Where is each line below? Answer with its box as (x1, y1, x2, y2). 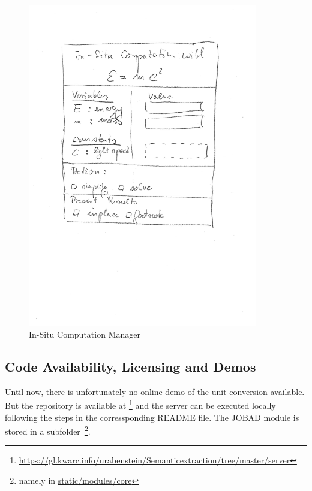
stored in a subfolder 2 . (5, 423, 91, 437)
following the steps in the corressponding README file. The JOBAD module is (5, 411, 299, 423)
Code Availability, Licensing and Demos (5, 357, 256, 375)
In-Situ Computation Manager (29, 327, 140, 340)
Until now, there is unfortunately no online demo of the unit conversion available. (5, 385, 305, 397)
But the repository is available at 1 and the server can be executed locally (5, 397, 276, 411)
